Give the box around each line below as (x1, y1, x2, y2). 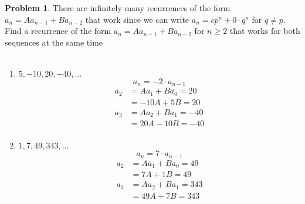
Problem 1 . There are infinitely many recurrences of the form (5, 2, 231, 13)
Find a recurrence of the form (5, 25, 111, 37)
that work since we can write (85, 13, 189, 25)
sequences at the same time (5, 36, 103, 48)
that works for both (229, 25, 300, 37)
